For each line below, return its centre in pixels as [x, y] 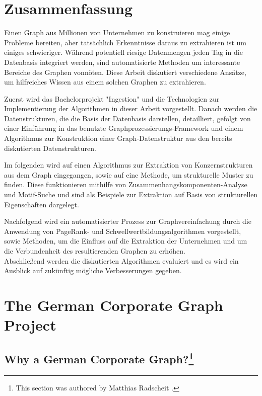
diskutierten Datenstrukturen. [50, 148]
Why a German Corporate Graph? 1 [99, 358]
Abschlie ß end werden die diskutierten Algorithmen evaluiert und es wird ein [121, 260]
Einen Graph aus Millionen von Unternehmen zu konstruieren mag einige [117, 32]
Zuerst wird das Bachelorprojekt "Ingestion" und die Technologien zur [112, 98]
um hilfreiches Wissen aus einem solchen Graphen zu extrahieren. [105, 82]
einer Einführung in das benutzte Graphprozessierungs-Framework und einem [124, 128]
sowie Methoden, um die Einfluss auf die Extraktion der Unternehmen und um [126, 241]
